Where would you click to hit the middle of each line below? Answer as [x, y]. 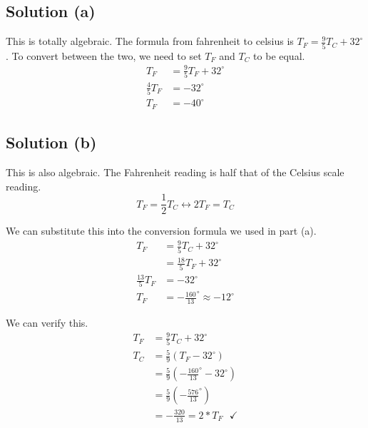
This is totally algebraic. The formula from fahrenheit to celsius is [150, 41]
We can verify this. [47, 323]
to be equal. [279, 55]
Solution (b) [51, 142]
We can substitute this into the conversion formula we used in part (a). [161, 231]
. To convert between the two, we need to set [104, 55]
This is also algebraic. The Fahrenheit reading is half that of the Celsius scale [175, 172]
